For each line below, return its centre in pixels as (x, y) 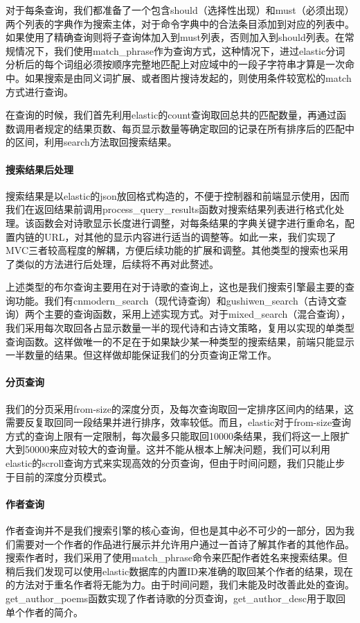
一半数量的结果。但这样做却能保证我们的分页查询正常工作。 (141, 355)
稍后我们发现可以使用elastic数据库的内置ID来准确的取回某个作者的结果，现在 (179, 571)
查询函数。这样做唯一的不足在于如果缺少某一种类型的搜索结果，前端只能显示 (180, 341)
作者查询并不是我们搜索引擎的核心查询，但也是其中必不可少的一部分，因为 (175, 530)
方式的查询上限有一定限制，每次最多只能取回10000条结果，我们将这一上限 (173, 435)
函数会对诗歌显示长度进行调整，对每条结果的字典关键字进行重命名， (189, 222)
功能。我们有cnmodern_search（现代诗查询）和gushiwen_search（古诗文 (176, 300)
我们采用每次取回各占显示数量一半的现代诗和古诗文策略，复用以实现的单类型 (180, 328)
